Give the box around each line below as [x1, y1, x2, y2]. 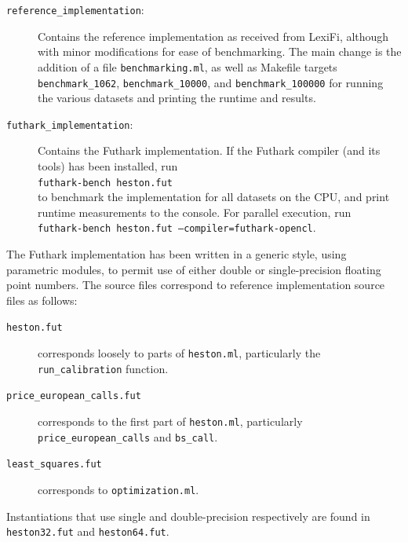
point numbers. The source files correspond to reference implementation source [6, 276, 385, 293]
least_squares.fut [6, 459, 102, 471]
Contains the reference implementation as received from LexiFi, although [38, 27, 389, 44]
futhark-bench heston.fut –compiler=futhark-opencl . [38, 219, 316, 236]
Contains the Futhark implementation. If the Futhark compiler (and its [38, 142, 381, 159]
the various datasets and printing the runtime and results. [38, 90, 316, 106]
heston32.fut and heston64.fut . [6, 523, 169, 540]
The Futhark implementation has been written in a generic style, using [6, 246, 347, 262]
